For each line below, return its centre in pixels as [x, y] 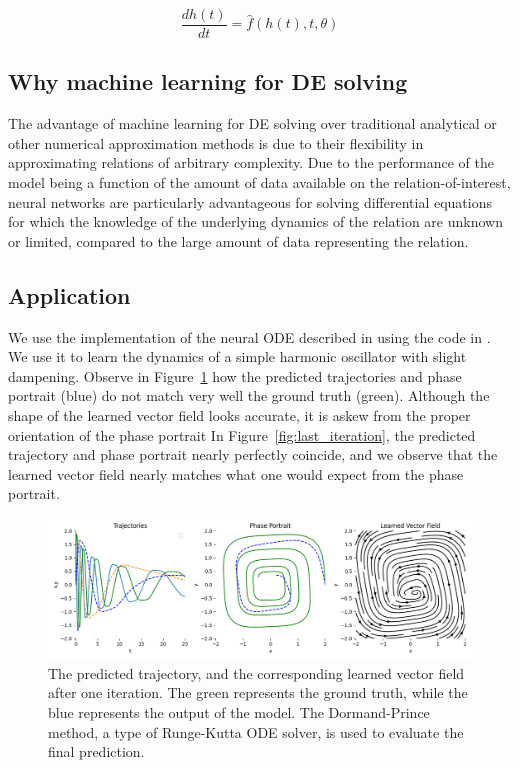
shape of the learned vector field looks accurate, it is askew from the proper [239, 415]
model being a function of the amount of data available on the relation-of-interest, [259, 182]
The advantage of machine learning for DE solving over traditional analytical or [252, 123]
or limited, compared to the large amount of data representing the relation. [238, 240]
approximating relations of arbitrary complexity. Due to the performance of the [251, 162]
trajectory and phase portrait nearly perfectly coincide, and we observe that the [253, 454]
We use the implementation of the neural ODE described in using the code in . [249, 336]
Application [69, 294]
